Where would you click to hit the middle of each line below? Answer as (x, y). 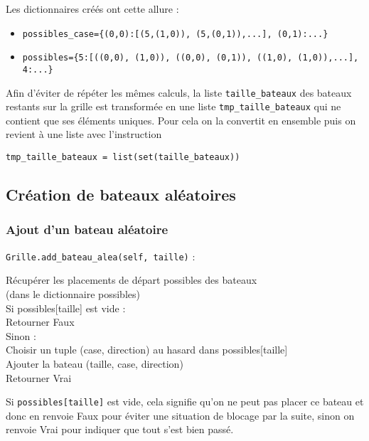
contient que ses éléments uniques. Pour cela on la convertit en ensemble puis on (181, 120)
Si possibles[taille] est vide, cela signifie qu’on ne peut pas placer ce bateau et (185, 402)
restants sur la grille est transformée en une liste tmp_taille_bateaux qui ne (173, 106)
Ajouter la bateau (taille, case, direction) (95, 363)
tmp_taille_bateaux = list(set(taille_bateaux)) (123, 158)
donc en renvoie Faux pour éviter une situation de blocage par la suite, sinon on (180, 415)
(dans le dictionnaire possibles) (73, 293)
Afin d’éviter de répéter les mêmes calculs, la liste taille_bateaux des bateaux (179, 92)
